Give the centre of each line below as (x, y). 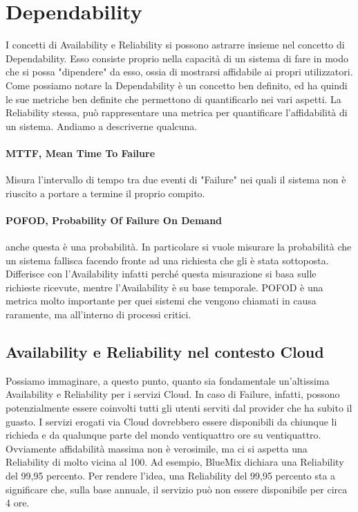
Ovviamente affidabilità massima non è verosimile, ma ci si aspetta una (157, 448)
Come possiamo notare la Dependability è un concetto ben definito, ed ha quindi (177, 85)
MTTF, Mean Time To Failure (81, 153)
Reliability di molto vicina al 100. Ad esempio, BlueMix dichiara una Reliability (175, 462)
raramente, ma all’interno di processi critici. (98, 314)
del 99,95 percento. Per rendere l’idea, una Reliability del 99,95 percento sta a (171, 475)
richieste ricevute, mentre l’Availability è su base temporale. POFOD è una (164, 287)
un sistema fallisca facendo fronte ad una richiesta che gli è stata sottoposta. (167, 260)
